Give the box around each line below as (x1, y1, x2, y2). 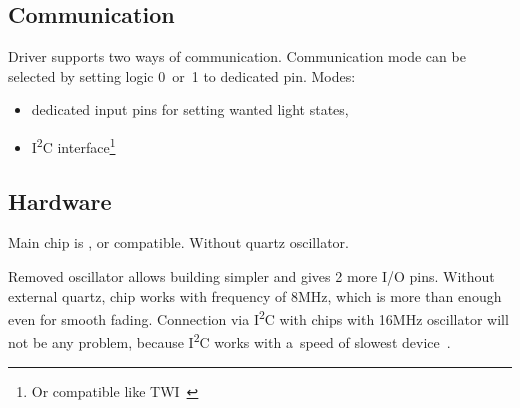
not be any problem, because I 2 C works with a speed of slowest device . (8, 329, 451, 353)
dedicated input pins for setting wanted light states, (31, 99, 349, 120)
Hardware (8, 185, 112, 216)
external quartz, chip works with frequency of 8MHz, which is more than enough (8, 285, 502, 306)
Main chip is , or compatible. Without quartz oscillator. (8, 232, 349, 253)
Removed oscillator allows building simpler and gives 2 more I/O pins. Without (8, 266, 495, 287)
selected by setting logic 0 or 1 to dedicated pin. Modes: (8, 65, 356, 86)
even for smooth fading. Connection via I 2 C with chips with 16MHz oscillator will (8, 306, 509, 329)
